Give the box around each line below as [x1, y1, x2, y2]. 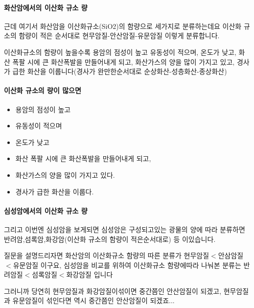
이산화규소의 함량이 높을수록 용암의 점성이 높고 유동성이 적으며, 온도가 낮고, [4, 47, 236, 57]
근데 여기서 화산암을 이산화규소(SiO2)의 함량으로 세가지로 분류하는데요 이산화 [4, 21, 242, 31]
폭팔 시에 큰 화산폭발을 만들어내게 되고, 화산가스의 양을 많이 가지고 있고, [12, 56, 235, 67]
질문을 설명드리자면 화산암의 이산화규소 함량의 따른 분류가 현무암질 [4, 250, 209, 261]
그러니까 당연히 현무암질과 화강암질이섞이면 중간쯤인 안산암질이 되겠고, [4, 285, 222, 296]
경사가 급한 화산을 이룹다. [15, 186, 94, 196]
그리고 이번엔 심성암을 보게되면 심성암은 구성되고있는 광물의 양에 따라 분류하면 [4, 224, 245, 234]
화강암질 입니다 [66, 269, 113, 280]
